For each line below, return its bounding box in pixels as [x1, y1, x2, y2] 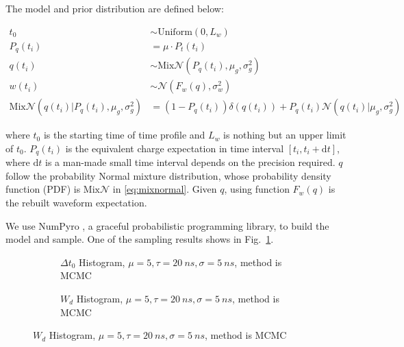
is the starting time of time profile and [43, 128, 205, 142]
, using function [224, 182, 290, 196]
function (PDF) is [5, 182, 81, 196]
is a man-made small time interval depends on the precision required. [45, 155, 336, 169]
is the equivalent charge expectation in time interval [65, 141, 284, 155]
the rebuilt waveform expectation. [5, 195, 147, 210]
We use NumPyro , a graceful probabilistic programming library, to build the [5, 218, 329, 232]
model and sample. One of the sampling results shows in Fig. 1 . [5, 232, 274, 246]
